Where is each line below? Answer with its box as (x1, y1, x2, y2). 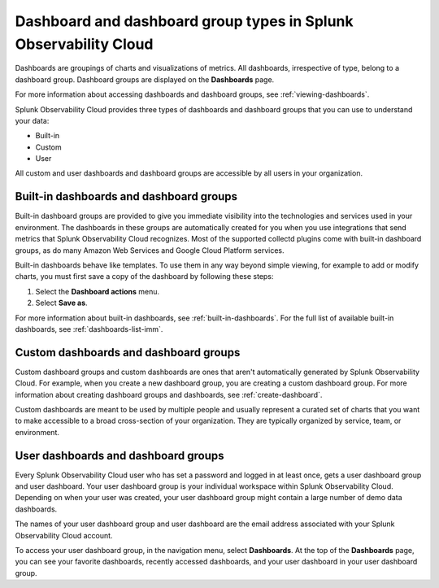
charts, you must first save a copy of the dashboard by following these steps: (15, 272, 274, 281)
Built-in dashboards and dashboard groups (15, 189, 238, 203)
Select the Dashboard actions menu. (35, 286, 160, 296)
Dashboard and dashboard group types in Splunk (15, 12, 354, 30)
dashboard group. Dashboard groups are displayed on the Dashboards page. (15, 74, 275, 85)
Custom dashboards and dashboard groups (15, 346, 241, 359)
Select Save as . (35, 298, 89, 308)
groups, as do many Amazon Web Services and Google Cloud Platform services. (15, 245, 285, 255)
